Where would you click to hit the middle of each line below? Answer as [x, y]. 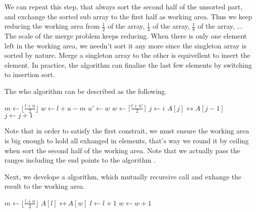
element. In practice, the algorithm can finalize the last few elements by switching [128, 64]
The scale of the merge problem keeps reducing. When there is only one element [126, 36]
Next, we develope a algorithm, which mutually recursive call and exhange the [123, 176]
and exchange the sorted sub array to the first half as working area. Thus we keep [128, 16]
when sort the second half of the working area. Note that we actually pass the [122, 150]
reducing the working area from [52, 26]
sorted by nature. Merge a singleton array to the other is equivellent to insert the [128, 55]
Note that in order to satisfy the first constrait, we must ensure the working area [127, 131]
